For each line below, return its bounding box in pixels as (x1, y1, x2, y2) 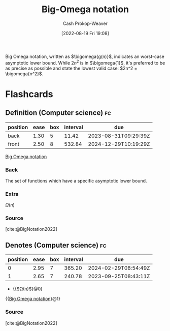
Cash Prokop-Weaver (62, 20, 108, 26)
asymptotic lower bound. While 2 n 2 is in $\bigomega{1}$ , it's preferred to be (5, 58, 165, 66)
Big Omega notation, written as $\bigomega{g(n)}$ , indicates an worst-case (5, 53, 165, 59)
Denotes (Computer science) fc (5, 240, 107, 250)
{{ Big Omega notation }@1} (5, 296, 61, 302)
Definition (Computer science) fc (5, 108, 112, 117)
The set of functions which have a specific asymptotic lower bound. (5, 177, 147, 184)
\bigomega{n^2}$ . (5, 70, 44, 77)
